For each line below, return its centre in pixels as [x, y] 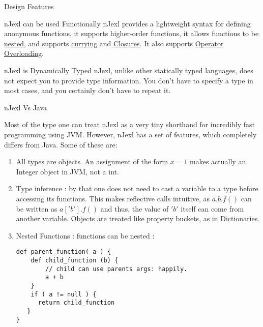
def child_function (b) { [75, 260]
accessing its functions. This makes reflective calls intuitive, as [113, 198]
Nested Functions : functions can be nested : [85, 235]
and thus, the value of [135, 208]
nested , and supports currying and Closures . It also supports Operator [114, 43]
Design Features [29, 6]
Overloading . [24, 53]
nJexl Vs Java [26, 107]
